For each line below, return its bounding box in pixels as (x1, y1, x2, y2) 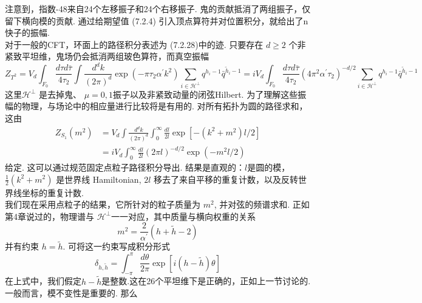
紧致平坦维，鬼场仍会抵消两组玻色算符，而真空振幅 (5, 50, 209, 63)
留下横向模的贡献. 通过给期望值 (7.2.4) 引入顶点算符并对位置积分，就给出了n (5, 14, 308, 27)
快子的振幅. (5, 26, 50, 39)
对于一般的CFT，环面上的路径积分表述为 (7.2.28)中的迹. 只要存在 (5, 38, 264, 50)
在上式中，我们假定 (5, 274, 81, 287)
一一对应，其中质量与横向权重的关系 (111, 209, 256, 222)
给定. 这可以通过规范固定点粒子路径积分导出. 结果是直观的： (5, 160, 245, 173)
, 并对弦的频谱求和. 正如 (214, 198, 310, 211)
